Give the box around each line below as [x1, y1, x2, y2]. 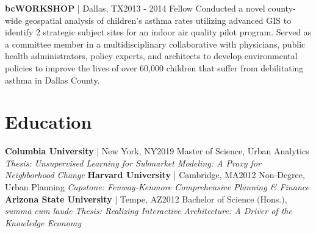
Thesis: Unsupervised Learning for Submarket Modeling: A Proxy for [5, 156, 261, 169]
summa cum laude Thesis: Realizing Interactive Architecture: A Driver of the [5, 204, 292, 217]
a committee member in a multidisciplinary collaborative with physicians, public [5, 37, 306, 50]
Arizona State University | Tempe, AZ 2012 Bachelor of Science [5, 192, 254, 205]
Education [5, 109, 92, 134]
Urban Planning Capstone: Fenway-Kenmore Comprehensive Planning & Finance [5, 181, 309, 193]
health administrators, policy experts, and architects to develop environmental [5, 49, 298, 62]
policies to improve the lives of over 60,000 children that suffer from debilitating [5, 61, 304, 74]
